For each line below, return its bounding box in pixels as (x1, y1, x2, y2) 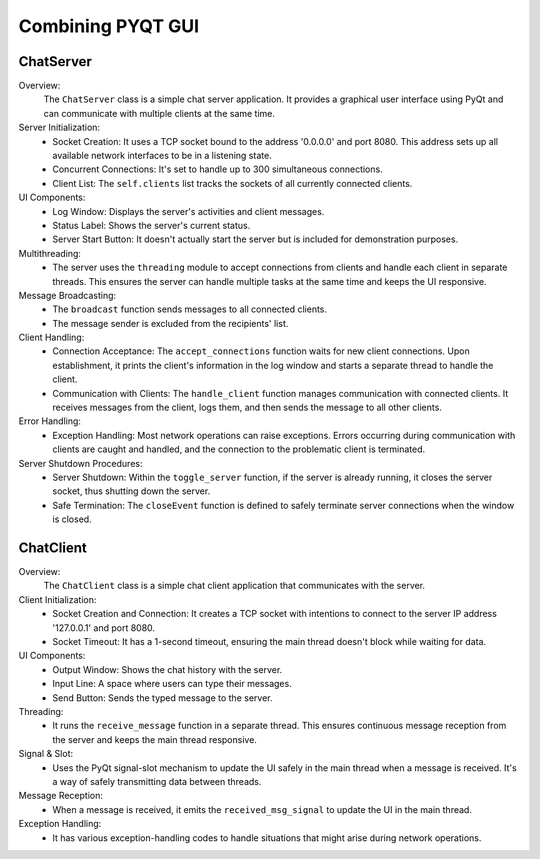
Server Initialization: (18, 121, 100, 134)
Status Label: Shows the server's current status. (52, 219, 251, 231)
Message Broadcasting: (18, 289, 117, 301)
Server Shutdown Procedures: (18, 457, 143, 469)
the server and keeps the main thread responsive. (52, 733, 257, 745)
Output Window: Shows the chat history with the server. (52, 663, 283, 675)
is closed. (52, 513, 92, 525)
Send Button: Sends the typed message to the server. (52, 691, 273, 704)
